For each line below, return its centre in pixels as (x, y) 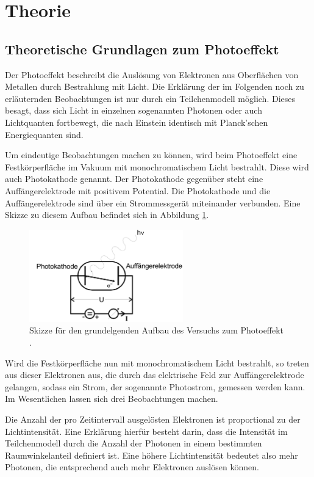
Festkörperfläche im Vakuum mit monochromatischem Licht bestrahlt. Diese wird (157, 166)
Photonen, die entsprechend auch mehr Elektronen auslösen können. (132, 467)
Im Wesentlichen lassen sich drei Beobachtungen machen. (112, 399)
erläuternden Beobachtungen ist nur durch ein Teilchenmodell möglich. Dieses (150, 98)
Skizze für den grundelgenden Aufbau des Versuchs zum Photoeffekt (157, 330)
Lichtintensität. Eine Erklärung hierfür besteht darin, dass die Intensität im (146, 431)
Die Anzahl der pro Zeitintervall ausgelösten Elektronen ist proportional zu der (153, 419)
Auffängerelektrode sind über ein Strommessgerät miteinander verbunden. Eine (153, 202)
